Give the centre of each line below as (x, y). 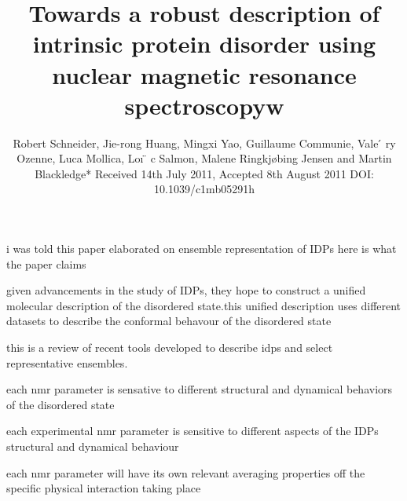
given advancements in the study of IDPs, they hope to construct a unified (186, 290)
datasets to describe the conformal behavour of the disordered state (169, 321)
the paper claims (46, 263)
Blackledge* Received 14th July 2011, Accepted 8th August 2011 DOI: (204, 173)
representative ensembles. (67, 362)
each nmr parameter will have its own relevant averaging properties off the (186, 472)
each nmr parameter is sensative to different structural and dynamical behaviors (200, 389)
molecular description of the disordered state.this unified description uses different (204, 305)
